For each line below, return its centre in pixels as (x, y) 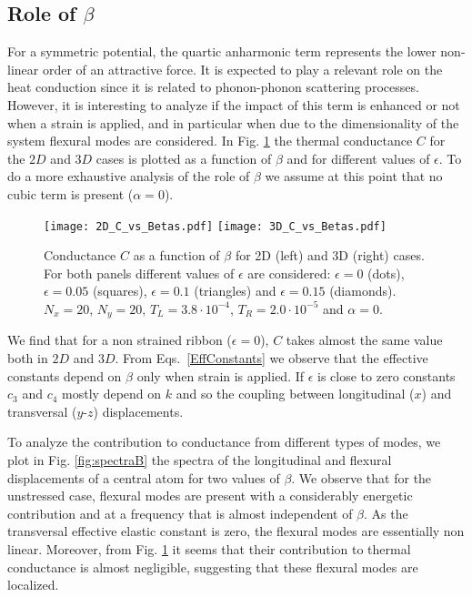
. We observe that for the (362, 477)
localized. (33, 585)
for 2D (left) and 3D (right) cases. (330, 255)
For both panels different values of (139, 273)
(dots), (386, 273)
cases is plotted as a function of (184, 158)
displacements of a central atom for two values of (144, 477)
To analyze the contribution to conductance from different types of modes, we (224, 442)
